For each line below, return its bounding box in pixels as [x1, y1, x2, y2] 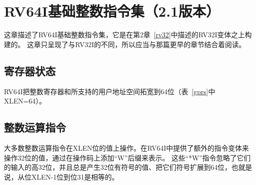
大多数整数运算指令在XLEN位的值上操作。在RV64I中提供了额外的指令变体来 [4, 142, 249, 153]
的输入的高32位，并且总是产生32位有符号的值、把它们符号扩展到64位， [4, 162, 231, 172]
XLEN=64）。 [4, 96, 46, 106]
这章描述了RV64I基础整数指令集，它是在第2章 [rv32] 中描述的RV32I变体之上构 [4, 29, 252, 40]
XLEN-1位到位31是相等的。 [31, 171, 119, 182]
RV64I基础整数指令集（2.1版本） [4, 1, 220, 21]
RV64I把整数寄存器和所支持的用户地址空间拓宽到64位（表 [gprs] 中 [4, 86, 215, 96]
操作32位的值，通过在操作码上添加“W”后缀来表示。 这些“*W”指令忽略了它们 [4, 152, 251, 162]
